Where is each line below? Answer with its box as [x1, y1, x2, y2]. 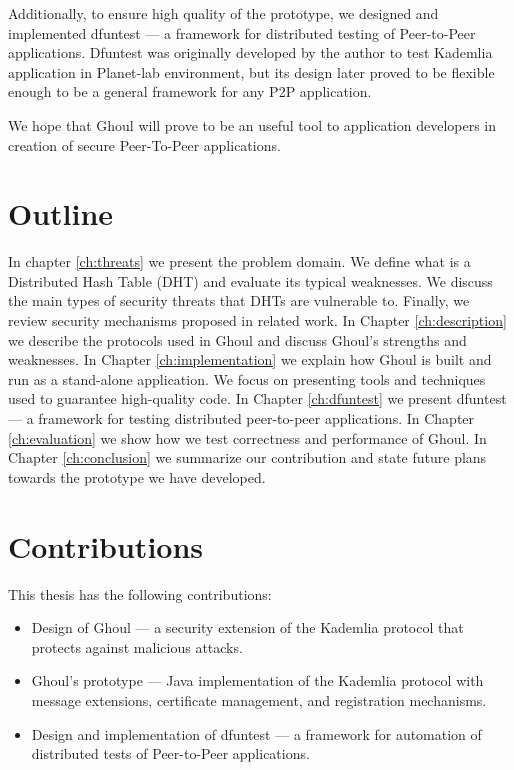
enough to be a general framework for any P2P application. [8, 81, 372, 102]
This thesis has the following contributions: [8, 583, 272, 604]
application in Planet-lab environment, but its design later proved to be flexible [8, 61, 495, 82]
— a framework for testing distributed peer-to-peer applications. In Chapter [8, 408, 475, 429]
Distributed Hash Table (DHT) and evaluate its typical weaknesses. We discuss [8, 270, 493, 291]
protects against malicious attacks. [31, 636, 243, 657]
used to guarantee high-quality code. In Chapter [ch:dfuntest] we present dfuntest [8, 388, 507, 409]
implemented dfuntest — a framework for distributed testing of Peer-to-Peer [8, 22, 476, 43]
